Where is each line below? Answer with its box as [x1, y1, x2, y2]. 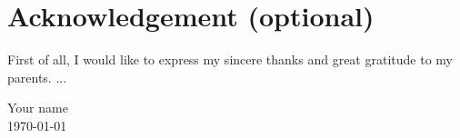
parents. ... [7, 67, 67, 86]
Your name [7, 98, 68, 117]
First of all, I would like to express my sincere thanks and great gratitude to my [7, 50, 453, 69]
